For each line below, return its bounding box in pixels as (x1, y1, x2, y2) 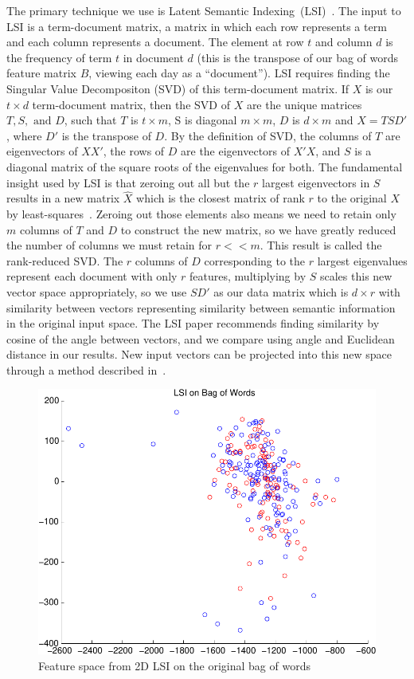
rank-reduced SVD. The (6, 252, 123, 269)
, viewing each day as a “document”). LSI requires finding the (88, 65, 390, 81)
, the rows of (103, 143, 165, 159)
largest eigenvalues (317, 252, 408, 269)
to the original (317, 190, 387, 206)
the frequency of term (6, 49, 112, 65)
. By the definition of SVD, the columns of (164, 127, 372, 143)
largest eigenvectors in (262, 174, 370, 190)
